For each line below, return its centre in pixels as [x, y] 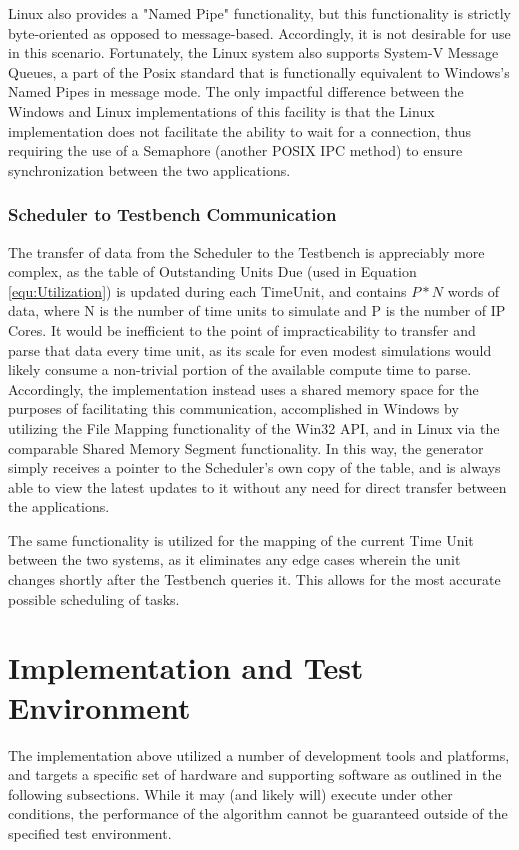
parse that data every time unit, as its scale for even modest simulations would [250, 349]
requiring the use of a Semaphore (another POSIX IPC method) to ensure [235, 150]
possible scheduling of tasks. [94, 598]
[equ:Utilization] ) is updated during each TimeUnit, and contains [207, 290]
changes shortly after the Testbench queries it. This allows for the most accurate [254, 579]
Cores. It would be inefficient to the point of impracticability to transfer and [242, 329]
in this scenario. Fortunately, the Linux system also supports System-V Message [253, 52]
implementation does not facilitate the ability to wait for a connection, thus [239, 130]
